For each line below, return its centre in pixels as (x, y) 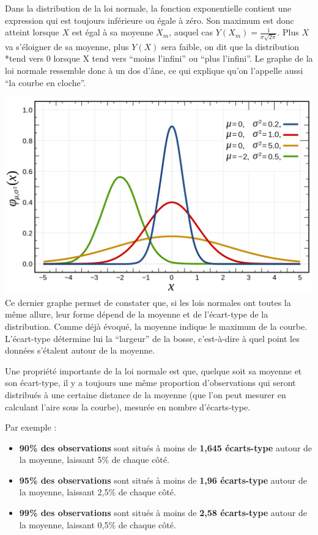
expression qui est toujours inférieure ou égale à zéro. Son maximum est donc (150, 20)
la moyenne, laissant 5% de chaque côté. (94, 460)
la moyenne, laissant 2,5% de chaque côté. (98, 492)
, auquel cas (191, 32)
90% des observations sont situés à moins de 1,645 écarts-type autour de (166, 447)
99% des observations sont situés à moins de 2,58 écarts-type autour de (163, 513)
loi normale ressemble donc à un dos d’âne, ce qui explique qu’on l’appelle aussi (154, 71)
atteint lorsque (32, 32)
